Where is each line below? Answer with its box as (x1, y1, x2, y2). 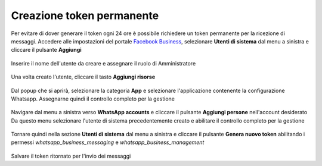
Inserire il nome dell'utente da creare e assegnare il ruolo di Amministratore (11, 59, 196, 67)
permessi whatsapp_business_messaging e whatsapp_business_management (11, 139, 205, 146)
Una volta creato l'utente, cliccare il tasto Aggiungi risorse (11, 73, 155, 80)
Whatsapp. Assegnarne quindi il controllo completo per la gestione (11, 95, 175, 102)
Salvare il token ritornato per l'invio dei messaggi (11, 152, 131, 159)
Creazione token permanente (11, 9, 159, 22)
